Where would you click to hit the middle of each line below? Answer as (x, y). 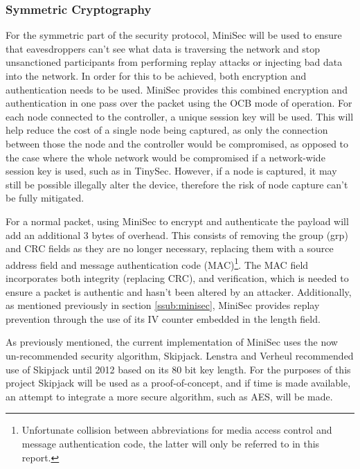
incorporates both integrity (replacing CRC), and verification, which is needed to (177, 277)
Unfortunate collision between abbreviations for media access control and (177, 430)
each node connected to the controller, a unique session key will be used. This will (180, 116)
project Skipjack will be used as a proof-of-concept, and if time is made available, (178, 383)
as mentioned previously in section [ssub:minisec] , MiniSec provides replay (163, 305)
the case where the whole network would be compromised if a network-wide (165, 157)
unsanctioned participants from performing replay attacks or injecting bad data (174, 62)
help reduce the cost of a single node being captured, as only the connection (167, 130)
